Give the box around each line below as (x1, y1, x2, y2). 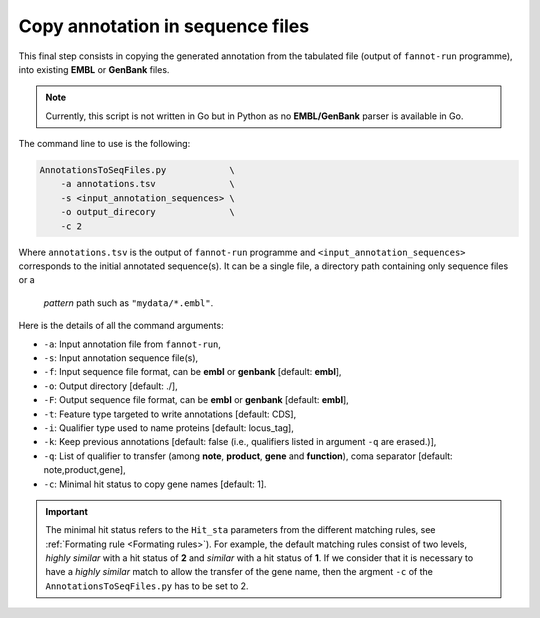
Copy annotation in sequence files (18, 15, 310, 37)
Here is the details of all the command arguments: (18, 320, 224, 332)
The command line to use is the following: (18, 138, 191, 150)
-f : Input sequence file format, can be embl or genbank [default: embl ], (43, 366, 342, 378)
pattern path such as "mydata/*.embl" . (43, 296, 214, 309)
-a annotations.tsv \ (60, 178, 235, 190)
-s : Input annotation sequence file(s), (43, 351, 199, 364)
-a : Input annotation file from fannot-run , (43, 338, 222, 350)
